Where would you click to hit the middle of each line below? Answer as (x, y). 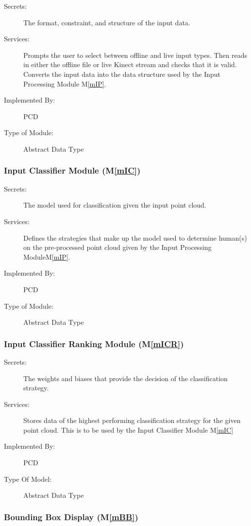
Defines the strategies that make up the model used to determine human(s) (135, 237)
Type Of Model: (28, 479)
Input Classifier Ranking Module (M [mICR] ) (94, 343)
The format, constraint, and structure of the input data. (107, 22)
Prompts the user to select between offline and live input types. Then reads (135, 55)
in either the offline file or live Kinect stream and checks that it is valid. (130, 64)
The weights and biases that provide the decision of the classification (125, 378)
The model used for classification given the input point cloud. (115, 205)
